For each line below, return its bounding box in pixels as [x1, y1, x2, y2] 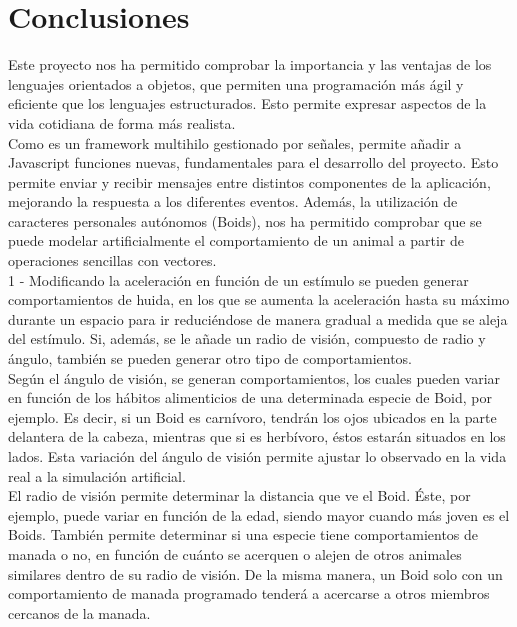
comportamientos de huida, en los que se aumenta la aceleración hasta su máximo [8, 289, 510, 310]
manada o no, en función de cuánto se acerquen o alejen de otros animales [8, 543, 462, 564]
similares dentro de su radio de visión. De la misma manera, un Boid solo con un [8, 563, 503, 584]
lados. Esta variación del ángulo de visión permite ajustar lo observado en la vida [8, 446, 507, 466]
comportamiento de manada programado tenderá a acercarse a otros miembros [8, 583, 490, 604]
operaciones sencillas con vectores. [8, 250, 217, 271]
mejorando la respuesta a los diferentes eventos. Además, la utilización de [8, 191, 458, 212]
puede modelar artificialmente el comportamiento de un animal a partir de [8, 230, 464, 251]
